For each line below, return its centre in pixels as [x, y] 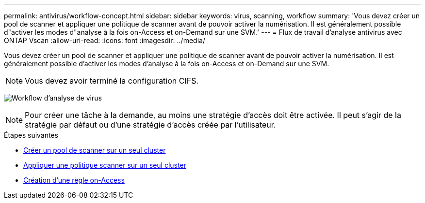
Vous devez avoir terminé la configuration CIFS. [112, 81]
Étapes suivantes [31, 135]
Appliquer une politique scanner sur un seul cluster [105, 165]
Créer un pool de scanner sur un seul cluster [95, 150]
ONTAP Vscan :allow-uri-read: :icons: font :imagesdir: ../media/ [105, 40]
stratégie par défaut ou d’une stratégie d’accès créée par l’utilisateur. [150, 125]
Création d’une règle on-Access [74, 180]
